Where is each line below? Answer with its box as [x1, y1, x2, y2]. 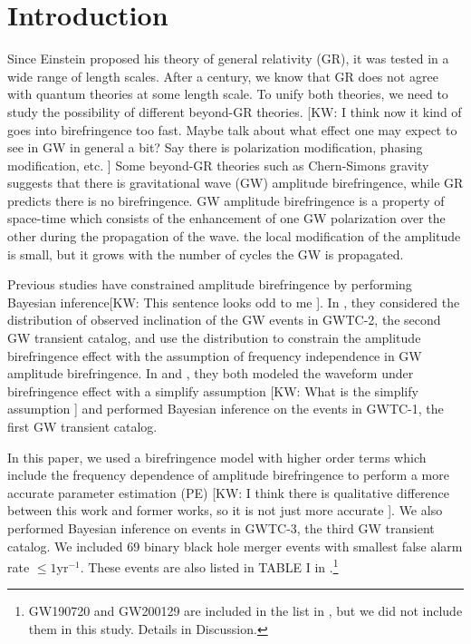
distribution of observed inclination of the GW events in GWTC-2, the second [7, 310, 441, 329]
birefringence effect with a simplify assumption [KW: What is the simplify [7, 381, 418, 400]
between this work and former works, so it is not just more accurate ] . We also [7, 501, 443, 520]
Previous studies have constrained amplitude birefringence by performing [7, 275, 412, 294]
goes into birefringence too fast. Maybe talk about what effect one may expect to [7, 120, 457, 139]
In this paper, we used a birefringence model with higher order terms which [7, 447, 427, 466]
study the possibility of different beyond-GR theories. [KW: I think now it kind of [7, 102, 462, 121]
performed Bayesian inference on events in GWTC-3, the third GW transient [7, 518, 435, 537]
